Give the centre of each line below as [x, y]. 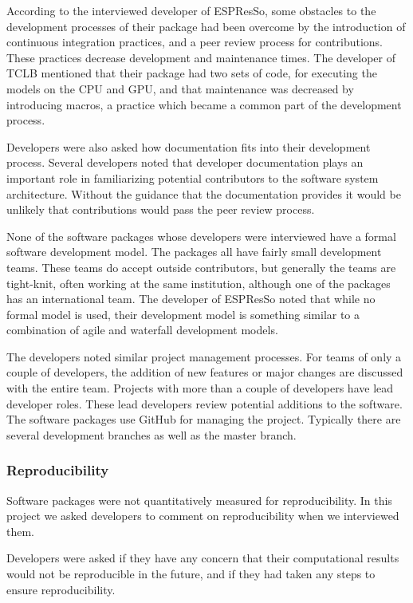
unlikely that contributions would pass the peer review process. [161, 209]
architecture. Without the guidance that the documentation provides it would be [204, 193]
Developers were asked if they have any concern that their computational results [203, 558]
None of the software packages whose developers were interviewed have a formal [201, 236]
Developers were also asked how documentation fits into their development [189, 146]
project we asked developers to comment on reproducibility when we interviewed [203, 516]
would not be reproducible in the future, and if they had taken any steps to [191, 574]
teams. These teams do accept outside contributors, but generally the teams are [201, 267]
